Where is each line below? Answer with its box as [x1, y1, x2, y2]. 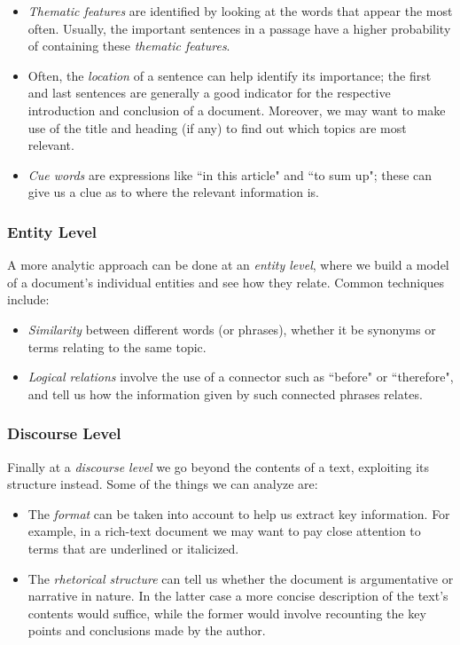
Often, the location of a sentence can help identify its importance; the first [27, 66, 432, 84]
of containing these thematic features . [27, 36, 230, 55]
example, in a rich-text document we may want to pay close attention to [27, 522, 421, 540]
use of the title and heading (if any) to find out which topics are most [27, 118, 407, 137]
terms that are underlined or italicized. [27, 539, 239, 557]
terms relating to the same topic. [27, 337, 207, 356]
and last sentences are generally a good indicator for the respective [27, 83, 391, 102]
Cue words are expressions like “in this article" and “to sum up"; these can [27, 165, 433, 184]
